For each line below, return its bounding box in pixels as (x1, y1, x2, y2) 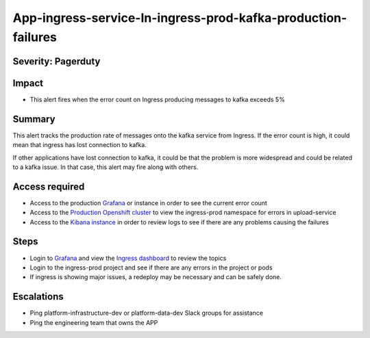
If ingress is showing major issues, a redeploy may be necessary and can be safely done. (29, 273, 282, 281)
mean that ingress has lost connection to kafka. (12, 141, 147, 149)
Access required (12, 181, 85, 192)
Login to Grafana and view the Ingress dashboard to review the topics (29, 254, 227, 262)
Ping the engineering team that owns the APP (29, 318, 158, 326)
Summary (12, 113, 56, 125)
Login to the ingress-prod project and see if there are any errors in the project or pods (29, 263, 273, 272)
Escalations (12, 291, 64, 302)
